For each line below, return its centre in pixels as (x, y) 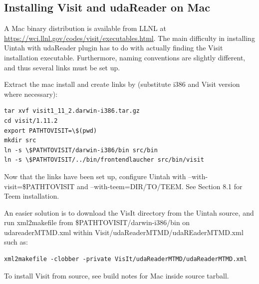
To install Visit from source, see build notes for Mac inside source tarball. (117, 275)
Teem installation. (32, 196)
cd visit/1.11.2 (31, 121)
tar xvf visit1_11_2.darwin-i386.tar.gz (72, 111)
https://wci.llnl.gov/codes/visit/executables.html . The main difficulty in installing (129, 38)
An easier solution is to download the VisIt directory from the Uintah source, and (129, 212)
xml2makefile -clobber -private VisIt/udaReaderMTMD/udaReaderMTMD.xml (126, 259)
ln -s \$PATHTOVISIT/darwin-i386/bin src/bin (81, 150)
